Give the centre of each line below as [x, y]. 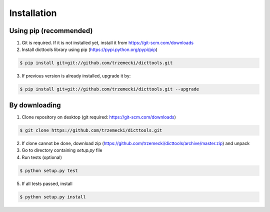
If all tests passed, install [47, 183]
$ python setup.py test [49, 170]
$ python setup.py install [53, 197]
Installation [33, 13]
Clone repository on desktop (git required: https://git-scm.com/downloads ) [99, 117]
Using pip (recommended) [51, 31]
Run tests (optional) [42, 157]
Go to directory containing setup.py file [62, 150]
